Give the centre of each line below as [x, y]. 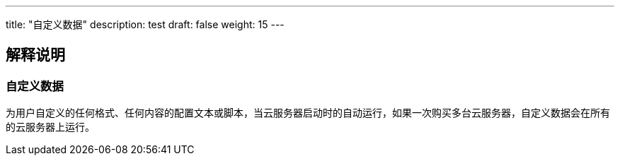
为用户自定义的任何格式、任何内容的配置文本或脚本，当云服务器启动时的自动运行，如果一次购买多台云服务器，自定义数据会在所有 [308, 113]
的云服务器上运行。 [50, 127]
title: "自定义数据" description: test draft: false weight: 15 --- [145, 24]
